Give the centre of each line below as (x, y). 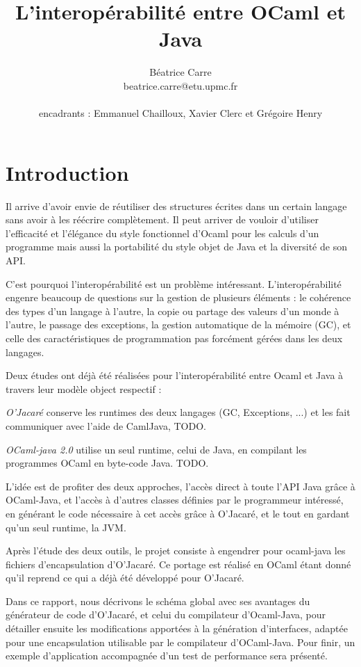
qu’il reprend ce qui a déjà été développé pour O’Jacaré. (125, 578)
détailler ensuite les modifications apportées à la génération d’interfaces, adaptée (177, 628)
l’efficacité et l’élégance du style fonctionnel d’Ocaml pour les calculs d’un (162, 233)
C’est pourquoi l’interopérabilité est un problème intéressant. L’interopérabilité (174, 283)
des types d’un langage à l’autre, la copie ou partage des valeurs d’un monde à (173, 311)
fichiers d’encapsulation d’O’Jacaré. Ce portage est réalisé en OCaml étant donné (178, 564)
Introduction (67, 172)
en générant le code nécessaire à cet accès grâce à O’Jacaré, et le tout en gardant (178, 513)
